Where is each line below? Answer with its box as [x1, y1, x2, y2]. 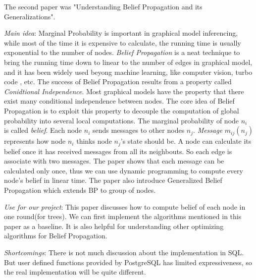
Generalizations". [4, 11, 55, 21]
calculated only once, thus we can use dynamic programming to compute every [4, 165, 243, 175]
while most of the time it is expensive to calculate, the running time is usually [4, 37, 241, 48]
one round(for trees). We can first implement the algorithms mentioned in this [4, 211, 242, 222]
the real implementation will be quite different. [4, 267, 146, 277]
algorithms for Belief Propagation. [4, 230, 107, 241]
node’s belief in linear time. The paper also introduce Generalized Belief [4, 175, 222, 185]
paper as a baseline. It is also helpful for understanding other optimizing [4, 221, 224, 231]
